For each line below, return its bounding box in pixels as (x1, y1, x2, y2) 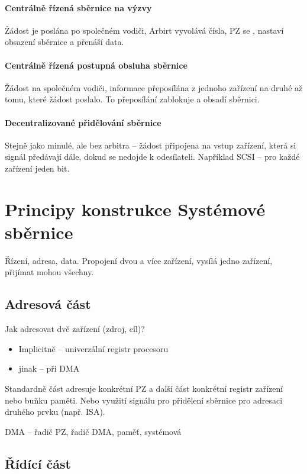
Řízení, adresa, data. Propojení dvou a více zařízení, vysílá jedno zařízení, (5, 254, 273, 266)
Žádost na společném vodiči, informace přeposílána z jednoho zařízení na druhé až (5, 81, 303, 93)
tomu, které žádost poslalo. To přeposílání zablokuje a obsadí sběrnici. (5, 93, 260, 105)
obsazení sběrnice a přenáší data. (5, 36, 124, 48)
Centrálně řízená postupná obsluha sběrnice (5, 59, 188, 71)
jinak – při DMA (18, 362, 80, 375)
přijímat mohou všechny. (5, 266, 94, 278)
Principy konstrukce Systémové (5, 196, 266, 221)
